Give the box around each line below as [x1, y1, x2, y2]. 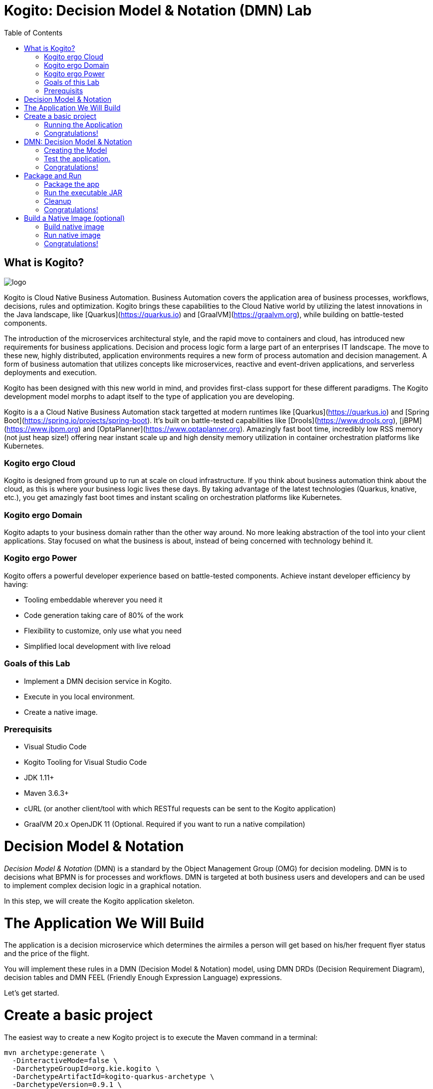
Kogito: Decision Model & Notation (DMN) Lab [4, 2, 312, 19]
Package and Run [24, 171, 82, 180]
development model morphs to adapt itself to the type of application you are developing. [4, 392, 294, 401]
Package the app [44, 179, 99, 188]
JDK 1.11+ [24, 773, 54, 782]
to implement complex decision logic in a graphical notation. [4, 881, 202, 890]
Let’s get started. [4, 989, 59, 998]
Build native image [44, 222, 104, 231]
